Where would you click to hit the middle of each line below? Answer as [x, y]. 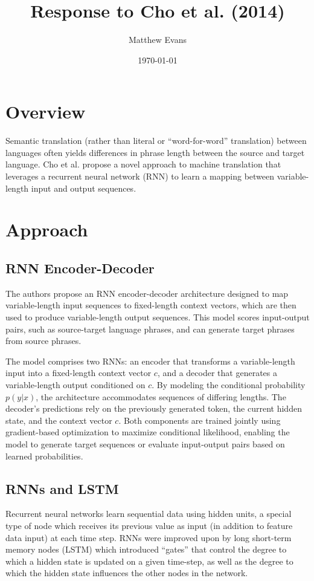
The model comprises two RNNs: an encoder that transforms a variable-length [150, 361]
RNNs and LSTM [62, 488]
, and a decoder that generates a [217, 373]
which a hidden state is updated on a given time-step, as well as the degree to [149, 561]
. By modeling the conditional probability [229, 384]
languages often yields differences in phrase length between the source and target [155, 152]
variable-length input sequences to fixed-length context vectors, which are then [151, 305]
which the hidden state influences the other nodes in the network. [127, 573]
